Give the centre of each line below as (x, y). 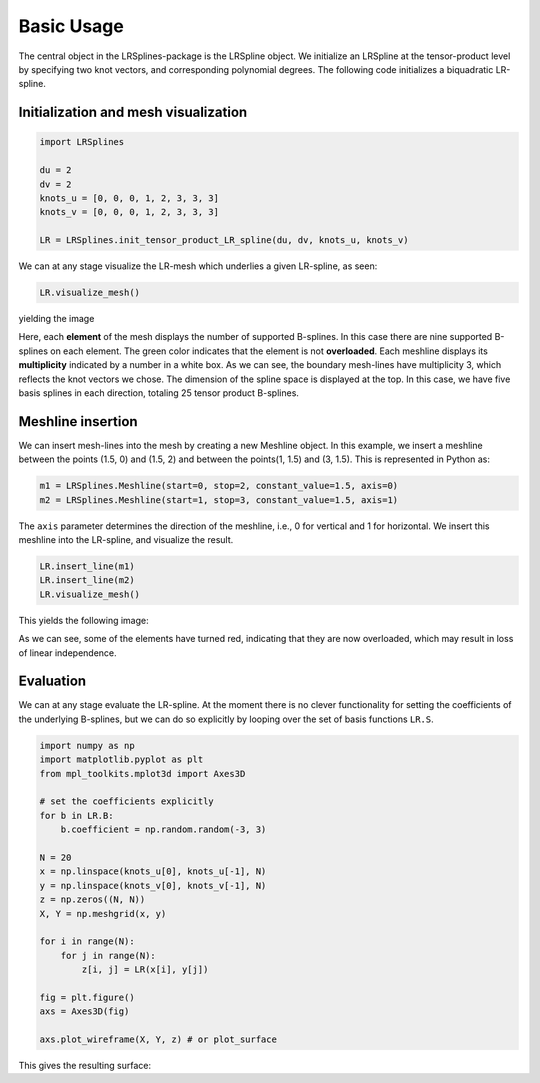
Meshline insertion (78, 421)
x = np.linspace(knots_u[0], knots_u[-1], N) (153, 871)
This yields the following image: (83, 620)
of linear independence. (67, 652)
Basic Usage (71, 26)
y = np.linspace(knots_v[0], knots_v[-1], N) (153, 885)
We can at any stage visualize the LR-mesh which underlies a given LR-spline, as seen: (198, 266)
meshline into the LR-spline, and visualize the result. (126, 540)
